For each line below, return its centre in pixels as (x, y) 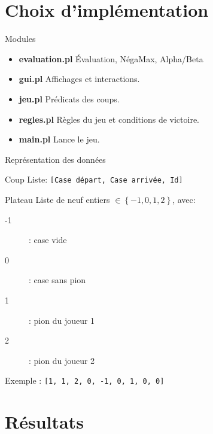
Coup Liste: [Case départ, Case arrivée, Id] (94, 179)
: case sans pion (57, 280)
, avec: (184, 199)
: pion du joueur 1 (62, 320)
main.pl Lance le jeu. (59, 139)
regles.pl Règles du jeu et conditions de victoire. (109, 119)
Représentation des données (55, 159)
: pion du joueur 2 (62, 360)
